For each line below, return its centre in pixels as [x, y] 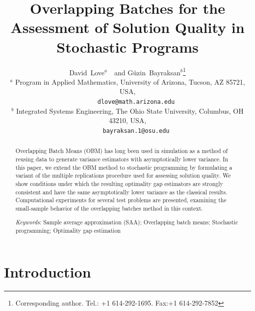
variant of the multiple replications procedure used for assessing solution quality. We [123, 175]
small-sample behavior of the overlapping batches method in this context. [109, 208]
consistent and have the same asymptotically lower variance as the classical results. [121, 192]
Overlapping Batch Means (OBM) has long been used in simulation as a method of [122, 151]
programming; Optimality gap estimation [68, 231]
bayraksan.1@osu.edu [136, 131]
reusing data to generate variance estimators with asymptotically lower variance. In [122, 159]
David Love [87, 72]
